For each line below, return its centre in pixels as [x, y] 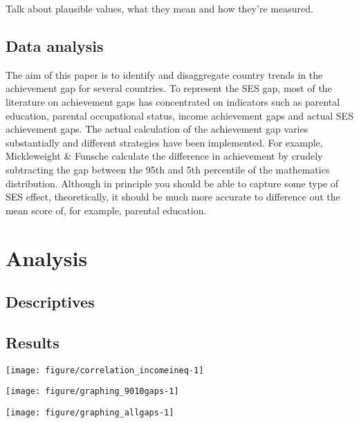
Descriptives [50, 302]
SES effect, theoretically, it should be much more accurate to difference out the [173, 197]
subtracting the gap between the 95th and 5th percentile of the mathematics [168, 169]
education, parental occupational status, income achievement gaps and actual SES [179, 115]
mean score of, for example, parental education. [106, 210]
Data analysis [55, 45]
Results [33, 342]
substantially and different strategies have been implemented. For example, [164, 142]
